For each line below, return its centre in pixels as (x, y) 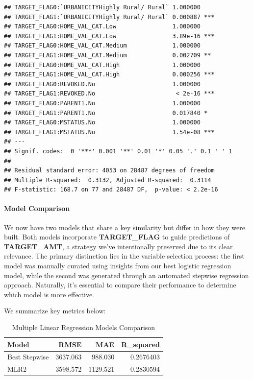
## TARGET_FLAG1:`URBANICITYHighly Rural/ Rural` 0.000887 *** (109, 17)
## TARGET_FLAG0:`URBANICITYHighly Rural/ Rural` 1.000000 (102, 7)
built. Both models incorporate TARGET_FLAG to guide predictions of (117, 237)
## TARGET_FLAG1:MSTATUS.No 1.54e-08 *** (109, 132)
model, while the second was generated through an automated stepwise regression (126, 275)
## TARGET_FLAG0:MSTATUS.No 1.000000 (102, 123)
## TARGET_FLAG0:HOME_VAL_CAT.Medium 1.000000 (102, 46)
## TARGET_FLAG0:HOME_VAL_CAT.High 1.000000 (102, 65)
